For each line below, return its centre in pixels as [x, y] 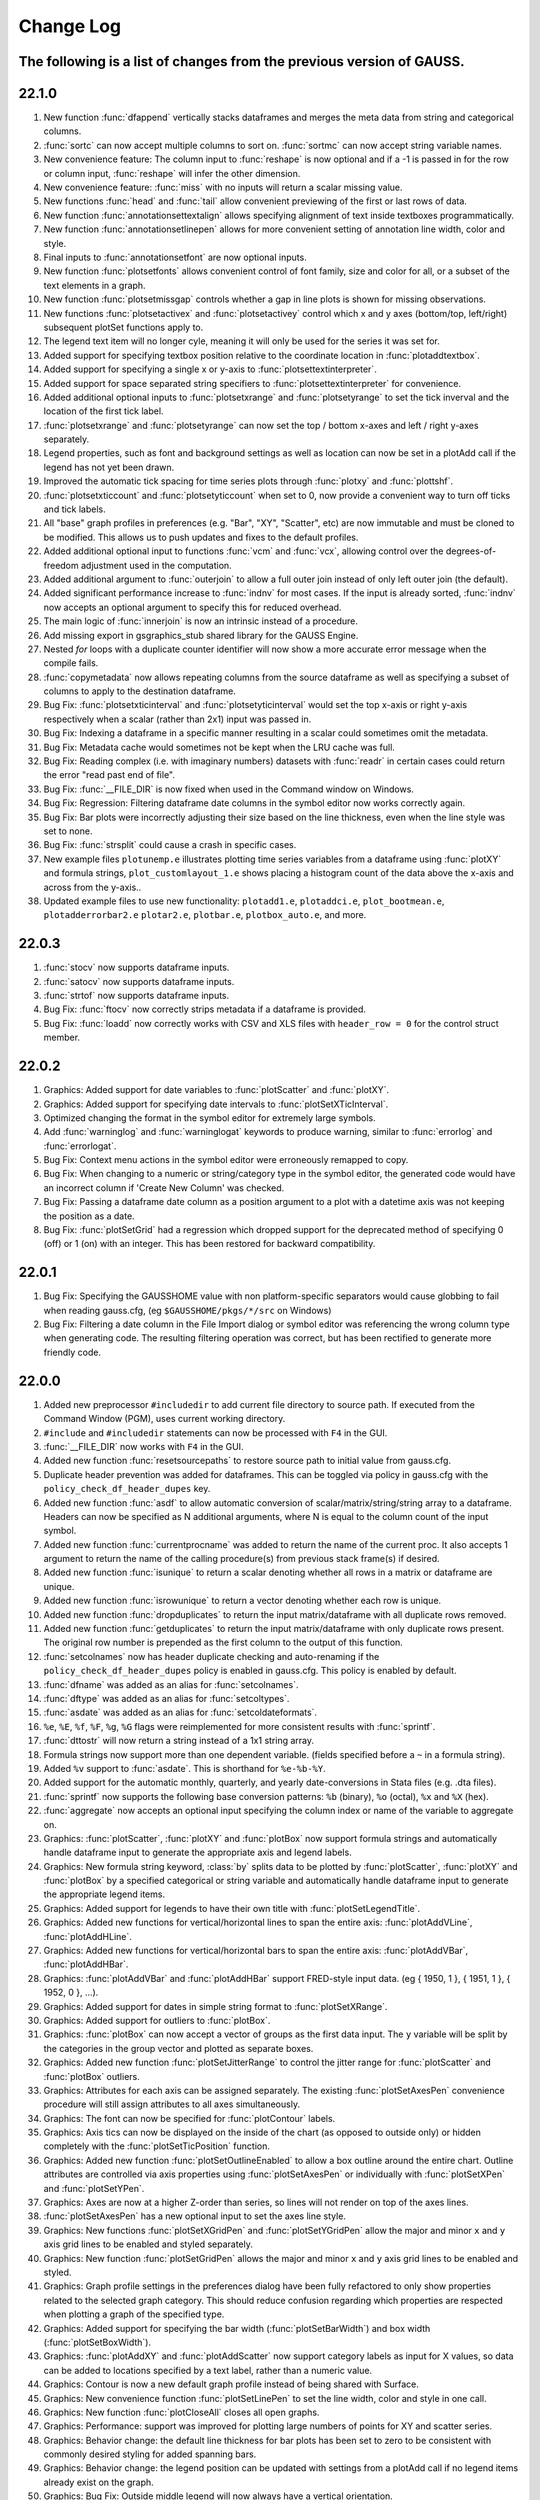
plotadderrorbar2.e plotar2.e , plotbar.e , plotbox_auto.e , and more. [205, 915]
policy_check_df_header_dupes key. [127, 1489]
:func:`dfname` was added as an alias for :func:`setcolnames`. [171, 1684]
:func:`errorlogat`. [80, 1146]
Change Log [70, 26]
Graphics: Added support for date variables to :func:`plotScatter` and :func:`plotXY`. [216, 1090]
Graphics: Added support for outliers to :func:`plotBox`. [157, 2020]
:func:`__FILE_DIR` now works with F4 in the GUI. [143, 1446]
